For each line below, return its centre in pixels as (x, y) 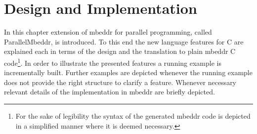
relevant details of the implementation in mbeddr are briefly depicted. (109, 92)
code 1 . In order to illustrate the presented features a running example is (113, 62)
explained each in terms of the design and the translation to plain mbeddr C (120, 51)
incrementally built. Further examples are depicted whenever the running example (128, 72)
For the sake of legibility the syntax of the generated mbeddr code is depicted (133, 115)
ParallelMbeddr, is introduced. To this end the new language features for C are (124, 41)
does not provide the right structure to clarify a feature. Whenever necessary (120, 82)
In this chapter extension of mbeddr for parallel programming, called (108, 32)
